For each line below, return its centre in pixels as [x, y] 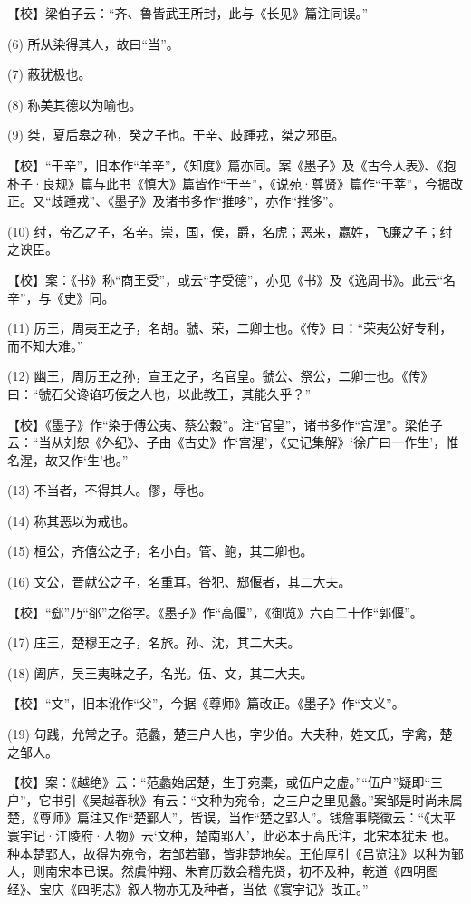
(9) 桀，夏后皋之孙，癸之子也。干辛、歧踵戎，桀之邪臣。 [176, 135]
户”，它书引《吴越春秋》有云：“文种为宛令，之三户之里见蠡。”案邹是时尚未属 [235, 799]
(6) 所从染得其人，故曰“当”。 [93, 43]
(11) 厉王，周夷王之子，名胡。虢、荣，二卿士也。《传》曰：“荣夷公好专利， [230, 328]
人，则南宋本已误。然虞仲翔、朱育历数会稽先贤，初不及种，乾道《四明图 [223, 871]
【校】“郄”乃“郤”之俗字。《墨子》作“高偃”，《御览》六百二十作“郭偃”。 [215, 612]
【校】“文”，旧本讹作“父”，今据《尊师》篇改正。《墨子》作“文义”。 [206, 703]
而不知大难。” [45, 345]
